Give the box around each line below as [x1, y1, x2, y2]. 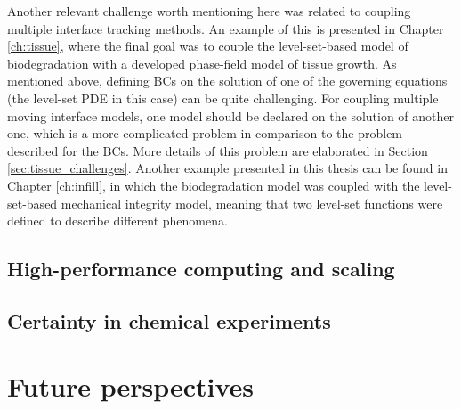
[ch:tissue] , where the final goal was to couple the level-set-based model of [7, 37, 408, 55]
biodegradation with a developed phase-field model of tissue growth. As [7, 53, 397, 72]
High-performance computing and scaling [7, 255, 395, 282]
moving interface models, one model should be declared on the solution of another [7, 106, 455, 125]
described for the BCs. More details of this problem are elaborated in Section [7, 141, 428, 160]
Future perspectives [7, 368, 255, 405]
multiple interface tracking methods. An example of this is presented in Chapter [7, 19, 444, 37]
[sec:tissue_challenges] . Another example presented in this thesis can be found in [7, 159, 448, 177]
